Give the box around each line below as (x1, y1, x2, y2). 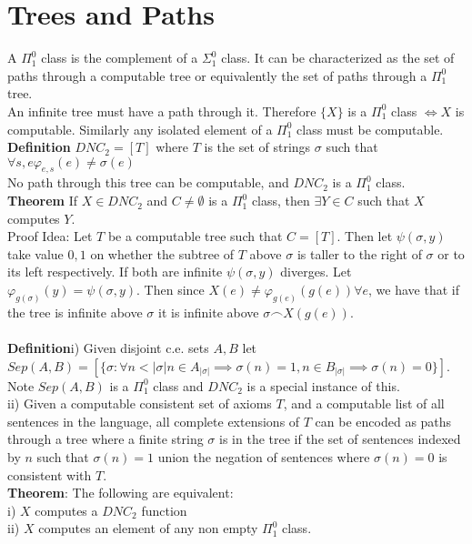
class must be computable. (296, 119, 444, 138)
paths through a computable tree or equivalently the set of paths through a (7, 65, 427, 85)
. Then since (136, 280, 205, 299)
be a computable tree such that (107, 227, 283, 246)
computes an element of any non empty (38, 519, 258, 538)
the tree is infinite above (7, 302, 143, 321)
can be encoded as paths (315, 411, 452, 430)
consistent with (7, 465, 92, 484)
